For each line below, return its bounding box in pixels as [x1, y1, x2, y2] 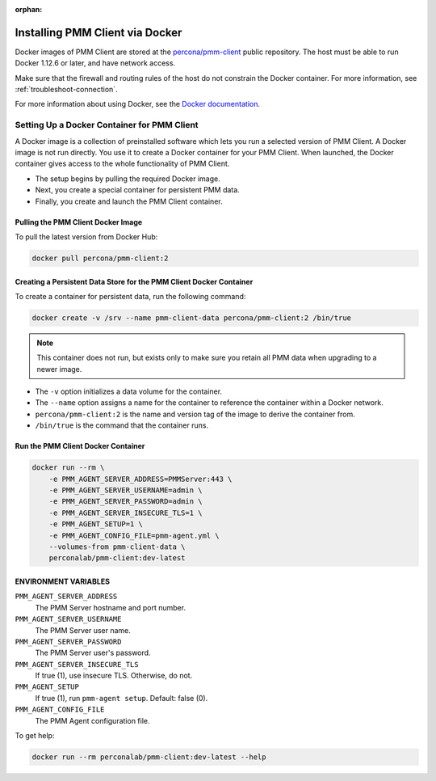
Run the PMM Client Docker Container [15, 441, 145, 451]
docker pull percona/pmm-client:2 [31, 253, 169, 263]
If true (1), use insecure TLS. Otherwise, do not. [35, 671, 193, 681]
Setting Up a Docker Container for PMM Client [15, 120, 199, 131]
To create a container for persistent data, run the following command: [15, 291, 246, 301]
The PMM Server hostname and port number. [35, 602, 186, 612]
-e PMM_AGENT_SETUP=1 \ [48, 520, 143, 529]
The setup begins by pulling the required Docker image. [35, 174, 221, 184]
